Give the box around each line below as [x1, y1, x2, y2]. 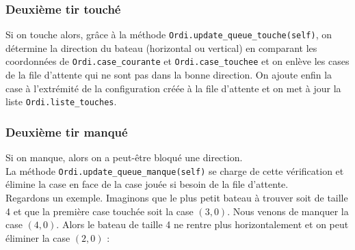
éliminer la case [5, 230, 70, 245]
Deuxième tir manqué [5, 123, 128, 140]
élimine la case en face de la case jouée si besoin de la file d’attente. [5, 177, 289, 191]
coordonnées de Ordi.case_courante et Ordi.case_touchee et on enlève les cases [5, 54, 350, 68]
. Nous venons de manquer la [227, 204, 349, 218]
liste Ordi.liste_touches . [5, 94, 117, 109]
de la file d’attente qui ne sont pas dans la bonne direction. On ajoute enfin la [5, 68, 332, 82]
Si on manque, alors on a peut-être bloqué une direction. [5, 150, 243, 165]
